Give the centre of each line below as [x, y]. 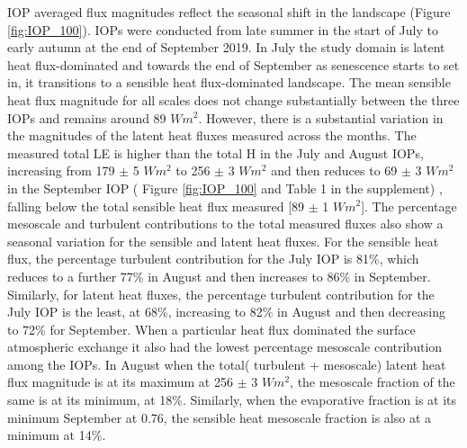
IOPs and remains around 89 [87, 117]
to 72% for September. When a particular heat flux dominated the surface [211, 329]
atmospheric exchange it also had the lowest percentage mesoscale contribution [225, 347]
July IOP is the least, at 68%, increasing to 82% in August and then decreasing [226, 312]
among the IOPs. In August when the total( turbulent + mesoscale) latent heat [227, 364]
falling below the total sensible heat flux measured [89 [156, 206]
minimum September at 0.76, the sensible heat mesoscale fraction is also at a [220, 417]
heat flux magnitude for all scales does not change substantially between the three [233, 99]
